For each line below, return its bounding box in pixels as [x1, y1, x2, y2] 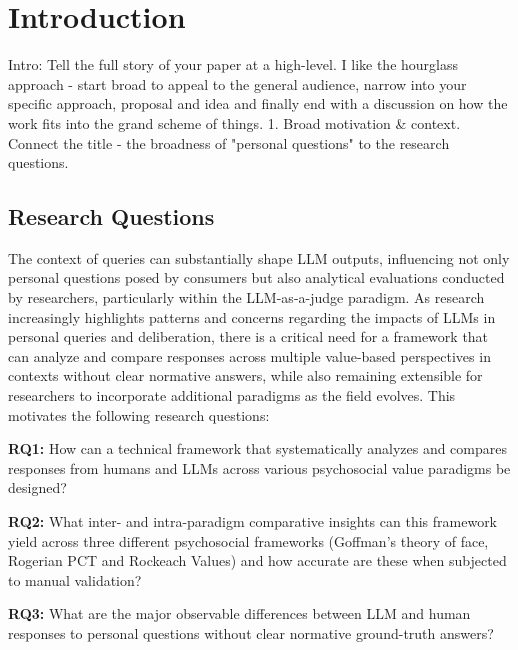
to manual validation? [8, 569, 142, 590]
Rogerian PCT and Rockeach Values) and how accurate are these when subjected [8, 550, 507, 571]
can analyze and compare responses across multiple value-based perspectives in [8, 345, 491, 366]
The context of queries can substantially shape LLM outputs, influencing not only [8, 247, 510, 268]
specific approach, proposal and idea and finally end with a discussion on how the [8, 93, 508, 114]
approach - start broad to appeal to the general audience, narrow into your [8, 73, 467, 94]
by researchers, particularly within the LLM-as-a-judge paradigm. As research [8, 287, 485, 308]
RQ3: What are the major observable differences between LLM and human [8, 603, 471, 624]
